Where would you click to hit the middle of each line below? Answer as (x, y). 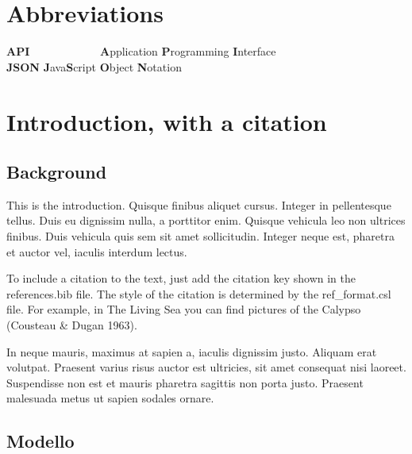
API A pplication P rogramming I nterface (141, 51)
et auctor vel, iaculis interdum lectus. (97, 251)
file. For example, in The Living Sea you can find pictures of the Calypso (184, 309)
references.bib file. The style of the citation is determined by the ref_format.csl (199, 293)
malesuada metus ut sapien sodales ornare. (110, 398)
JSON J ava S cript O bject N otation (94, 66)
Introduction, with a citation (167, 121)
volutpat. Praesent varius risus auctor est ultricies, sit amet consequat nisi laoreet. (206, 367)
